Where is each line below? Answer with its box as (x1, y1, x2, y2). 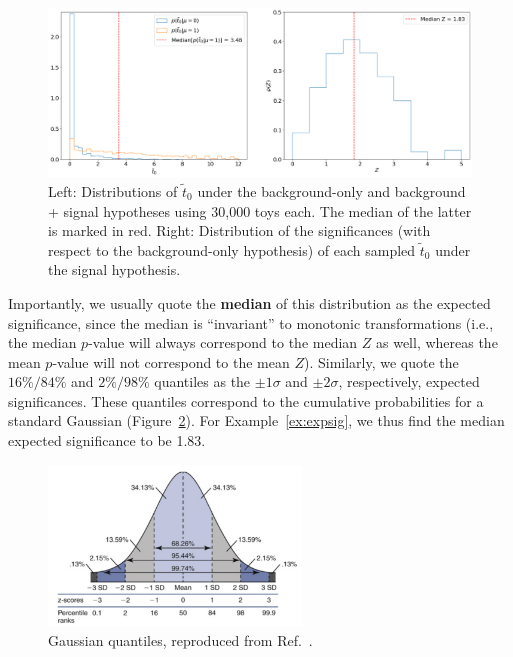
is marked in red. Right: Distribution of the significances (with (48, 220, 431, 241)
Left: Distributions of (48, 180, 178, 201)
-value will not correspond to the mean (52, 351, 290, 372)
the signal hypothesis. (48, 259, 181, 280)
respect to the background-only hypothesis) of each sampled (48, 239, 416, 260)
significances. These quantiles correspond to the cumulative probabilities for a (8, 390, 484, 411)
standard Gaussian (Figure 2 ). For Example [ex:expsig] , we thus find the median (8, 410, 505, 431)
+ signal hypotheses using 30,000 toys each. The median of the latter (48, 200, 472, 221)
